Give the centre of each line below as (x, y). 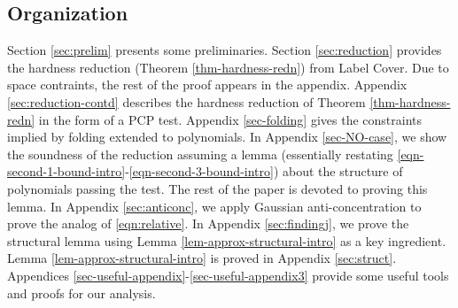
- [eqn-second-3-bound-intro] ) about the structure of (264, 171)
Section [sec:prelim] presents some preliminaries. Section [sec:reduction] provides (225, 50)
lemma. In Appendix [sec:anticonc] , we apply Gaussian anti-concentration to (214, 206)
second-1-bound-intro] (66, 171)
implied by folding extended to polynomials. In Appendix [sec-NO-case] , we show (227, 137)
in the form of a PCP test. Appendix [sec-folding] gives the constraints (230, 119)
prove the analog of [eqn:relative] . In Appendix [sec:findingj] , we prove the (208, 223)
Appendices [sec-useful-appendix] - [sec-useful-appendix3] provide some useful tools (228, 275)
